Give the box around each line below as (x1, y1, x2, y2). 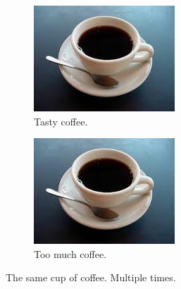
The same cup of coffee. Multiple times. (6, 270, 176, 285)
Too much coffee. (34, 246, 107, 261)
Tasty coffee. (34, 113, 88, 128)
